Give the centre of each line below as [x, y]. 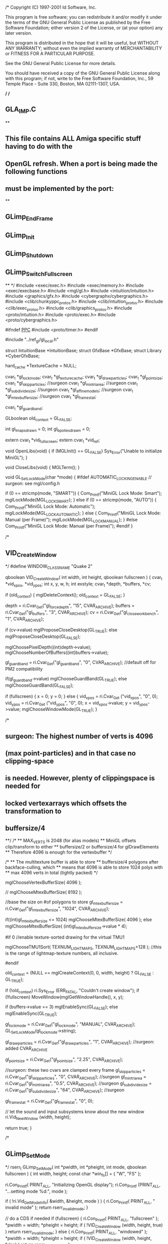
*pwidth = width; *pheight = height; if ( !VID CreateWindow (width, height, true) [84, 1225]
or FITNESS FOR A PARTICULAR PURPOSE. [50, 53]
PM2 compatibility [24, 669]
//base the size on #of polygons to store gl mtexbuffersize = [64, 903]
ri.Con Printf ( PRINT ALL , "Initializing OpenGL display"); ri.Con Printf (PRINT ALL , [83, 1185]
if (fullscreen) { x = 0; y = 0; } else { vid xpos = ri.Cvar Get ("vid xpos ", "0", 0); [82, 697]
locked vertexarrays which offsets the [66, 803]
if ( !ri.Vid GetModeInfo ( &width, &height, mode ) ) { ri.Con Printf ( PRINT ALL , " [80, 1201]
